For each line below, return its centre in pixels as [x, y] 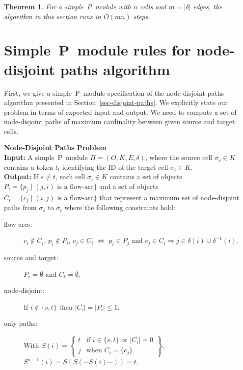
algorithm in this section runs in [53, 16]
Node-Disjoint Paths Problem [55, 147]
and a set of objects [129, 186]
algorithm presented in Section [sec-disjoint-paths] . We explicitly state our [116, 102]
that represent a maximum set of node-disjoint [169, 197]
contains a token [29, 167]
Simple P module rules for [97, 50]
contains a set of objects [146, 176]
